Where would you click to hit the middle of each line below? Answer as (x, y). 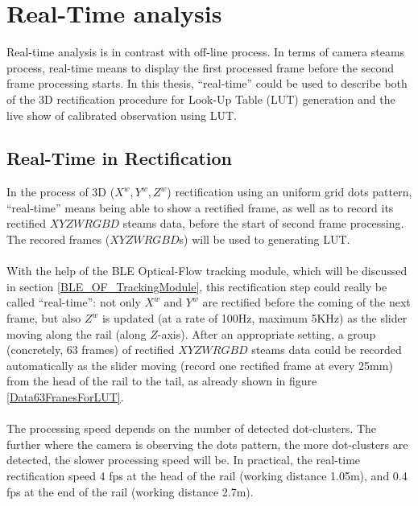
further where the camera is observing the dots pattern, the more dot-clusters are (207, 444)
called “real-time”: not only (74, 302)
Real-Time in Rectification (120, 158)
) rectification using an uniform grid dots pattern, (290, 192)
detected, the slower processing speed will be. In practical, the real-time (184, 460)
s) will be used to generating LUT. (265, 239)
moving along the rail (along (77, 333)
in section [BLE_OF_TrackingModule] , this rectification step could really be (197, 286)
